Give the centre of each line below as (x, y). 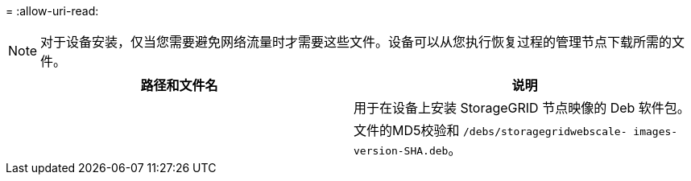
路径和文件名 (179, 85)
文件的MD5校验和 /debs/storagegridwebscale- (490, 130)
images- (656, 132)
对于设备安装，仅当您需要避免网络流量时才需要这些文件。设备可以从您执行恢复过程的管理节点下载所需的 (356, 42)
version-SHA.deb (401, 151)
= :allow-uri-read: (52, 11)
